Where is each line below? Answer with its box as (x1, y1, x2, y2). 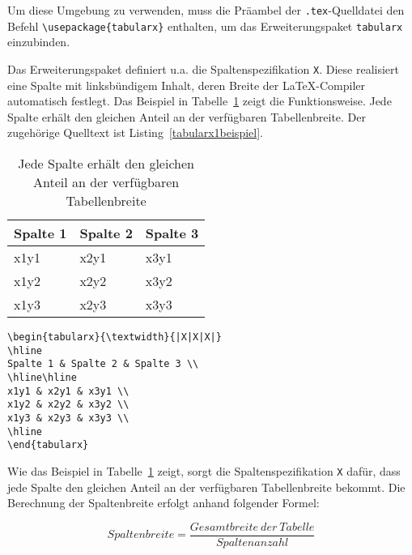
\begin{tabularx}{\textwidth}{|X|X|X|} (7, 331, 222, 343)
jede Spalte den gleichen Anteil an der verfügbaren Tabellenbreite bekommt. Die (7, 478, 406, 495)
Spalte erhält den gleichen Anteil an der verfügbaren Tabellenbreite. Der (7, 108, 367, 125)
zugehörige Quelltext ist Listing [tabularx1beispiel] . (7, 124, 263, 141)
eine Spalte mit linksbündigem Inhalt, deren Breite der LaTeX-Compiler (7, 76, 366, 93)
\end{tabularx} (7, 439, 89, 451)
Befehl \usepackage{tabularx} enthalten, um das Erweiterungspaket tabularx (7, 17, 403, 34)
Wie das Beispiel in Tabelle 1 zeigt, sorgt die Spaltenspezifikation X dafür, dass (7, 462, 401, 479)
